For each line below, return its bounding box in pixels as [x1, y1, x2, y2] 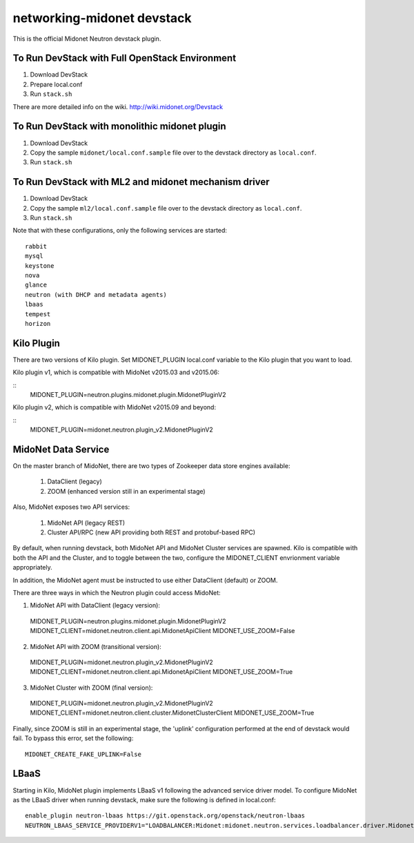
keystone [25, 262, 55, 269]
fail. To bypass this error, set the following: [12, 734, 134, 742]
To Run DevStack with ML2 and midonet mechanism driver [12, 176, 270, 188]
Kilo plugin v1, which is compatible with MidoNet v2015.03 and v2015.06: [12, 368, 220, 376]
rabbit [25, 242, 48, 250]
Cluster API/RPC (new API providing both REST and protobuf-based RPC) [47, 528, 255, 536]
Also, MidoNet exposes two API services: [12, 503, 130, 511]
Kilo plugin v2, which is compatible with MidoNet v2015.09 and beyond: [12, 403, 217, 411]
